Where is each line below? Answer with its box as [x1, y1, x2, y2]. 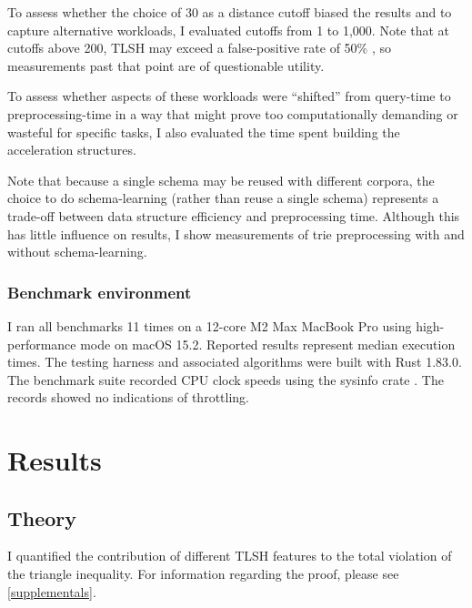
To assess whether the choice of [7, 3, 182, 21]
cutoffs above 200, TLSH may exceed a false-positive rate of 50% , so [7, 38, 392, 57]
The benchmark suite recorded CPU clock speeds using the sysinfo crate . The [7, 370, 444, 389]
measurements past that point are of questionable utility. [7, 56, 325, 75]
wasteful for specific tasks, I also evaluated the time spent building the [7, 122, 400, 141]
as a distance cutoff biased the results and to [202, 3, 452, 21]
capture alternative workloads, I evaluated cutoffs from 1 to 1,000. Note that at [7, 20, 450, 39]
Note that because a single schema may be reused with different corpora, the [7, 170, 435, 189]
